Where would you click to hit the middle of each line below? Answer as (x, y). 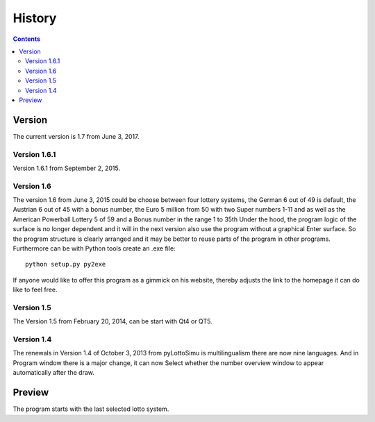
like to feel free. (35, 290)
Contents (27, 39)
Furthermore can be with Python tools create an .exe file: (94, 248)
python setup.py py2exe (66, 264)
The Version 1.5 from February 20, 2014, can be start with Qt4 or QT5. (112, 321)
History (35, 18)
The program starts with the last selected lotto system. (91, 409)
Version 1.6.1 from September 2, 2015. (67, 168)
